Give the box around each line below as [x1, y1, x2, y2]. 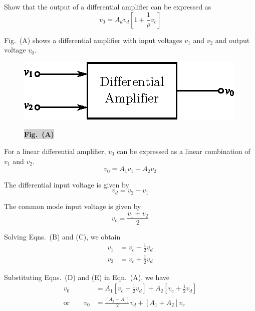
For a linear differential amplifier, [4, 145, 106, 156]
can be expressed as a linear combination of [117, 145, 250, 156]
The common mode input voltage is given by [4, 200, 141, 211]
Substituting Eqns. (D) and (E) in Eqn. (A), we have [4, 271, 169, 282]
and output [215, 34, 250, 45]
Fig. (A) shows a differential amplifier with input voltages [4, 34, 182, 45]
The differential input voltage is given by [4, 179, 129, 189]
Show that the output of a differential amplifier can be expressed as [4, 1, 211, 11]
